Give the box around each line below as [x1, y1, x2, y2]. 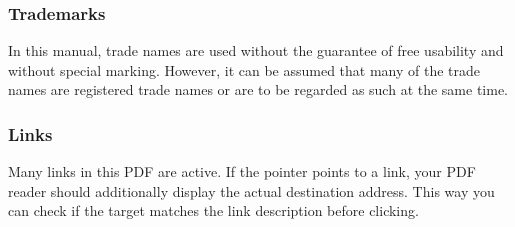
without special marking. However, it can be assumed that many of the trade [8, 59, 481, 80]
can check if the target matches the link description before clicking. [8, 200, 419, 221]
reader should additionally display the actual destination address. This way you [8, 180, 495, 201]
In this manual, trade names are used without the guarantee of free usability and [8, 40, 504, 61]
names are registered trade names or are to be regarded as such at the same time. [8, 79, 509, 100]
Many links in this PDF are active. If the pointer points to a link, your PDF [8, 161, 476, 182]
